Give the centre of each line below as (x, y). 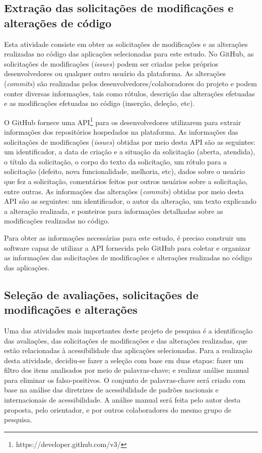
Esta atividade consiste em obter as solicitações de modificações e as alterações (126, 44)
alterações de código (58, 22)
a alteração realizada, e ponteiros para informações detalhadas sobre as (114, 211)
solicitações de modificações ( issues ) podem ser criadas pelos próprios (111, 63)
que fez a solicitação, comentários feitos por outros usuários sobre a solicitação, (126, 181)
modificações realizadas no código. (57, 221)
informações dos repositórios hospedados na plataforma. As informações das (121, 132)
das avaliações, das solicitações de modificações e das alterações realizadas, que (126, 340)
